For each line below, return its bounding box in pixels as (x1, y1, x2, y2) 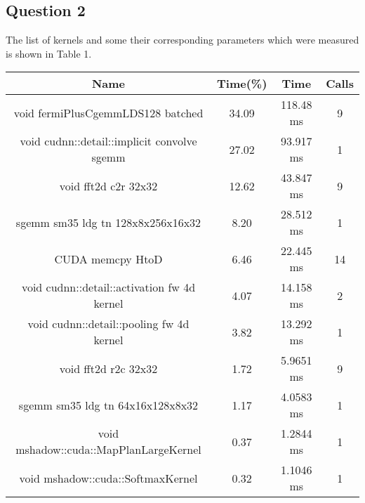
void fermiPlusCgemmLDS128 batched (13, 104, 204, 121)
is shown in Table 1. (6, 46, 92, 60)
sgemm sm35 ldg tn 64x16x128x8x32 (18, 396, 199, 413)
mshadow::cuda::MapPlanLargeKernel (15, 441, 201, 458)
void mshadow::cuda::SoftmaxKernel (19, 469, 198, 486)
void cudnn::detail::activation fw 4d (21, 279, 196, 296)
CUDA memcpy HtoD (54, 250, 163, 267)
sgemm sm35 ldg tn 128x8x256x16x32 (15, 214, 201, 230)
